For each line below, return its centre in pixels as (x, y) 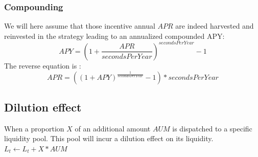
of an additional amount (113, 128)
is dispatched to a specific (212, 128)
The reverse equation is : (43, 65)
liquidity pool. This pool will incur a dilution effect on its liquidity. (109, 138)
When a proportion (34, 128)
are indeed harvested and (215, 26)
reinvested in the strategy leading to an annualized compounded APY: (114, 36)
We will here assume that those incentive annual (80, 26)
